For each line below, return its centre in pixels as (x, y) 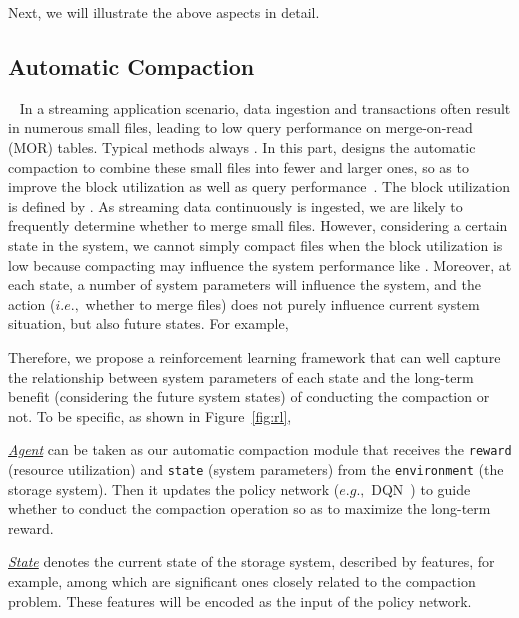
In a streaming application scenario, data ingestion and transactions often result (265, 107)
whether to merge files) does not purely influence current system (282, 303)
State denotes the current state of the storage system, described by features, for (251, 561)
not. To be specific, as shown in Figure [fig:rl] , (150, 415)
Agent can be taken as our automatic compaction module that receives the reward (260, 449)
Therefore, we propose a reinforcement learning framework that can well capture (254, 356)
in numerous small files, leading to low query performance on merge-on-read (240, 127)
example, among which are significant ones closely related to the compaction (242, 580)
